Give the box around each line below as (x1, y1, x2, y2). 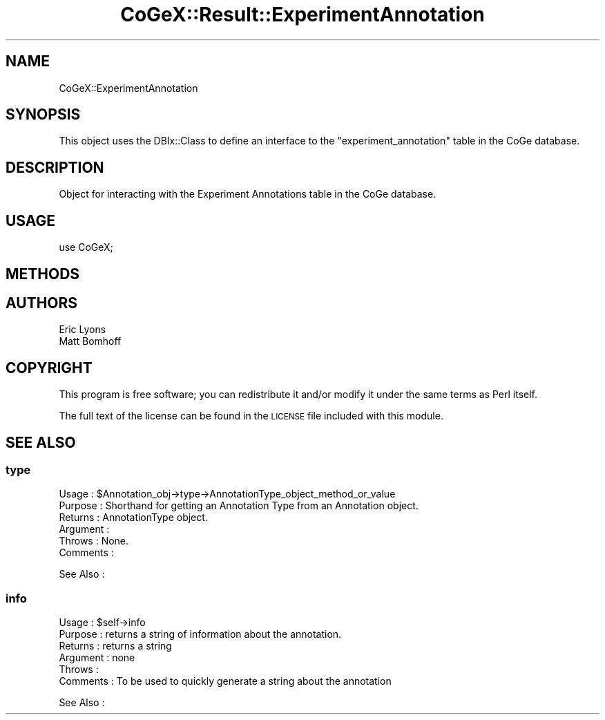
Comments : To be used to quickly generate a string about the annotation (59, 675, 392, 688)
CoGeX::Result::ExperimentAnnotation (120, 3, 485, 26)
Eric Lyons (59, 323, 106, 336)
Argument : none (59, 652, 135, 664)
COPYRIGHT (6, 359, 93, 377)
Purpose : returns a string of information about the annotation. (59, 628, 342, 641)
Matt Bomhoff (59, 335, 122, 348)
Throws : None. (59, 535, 129, 547)
